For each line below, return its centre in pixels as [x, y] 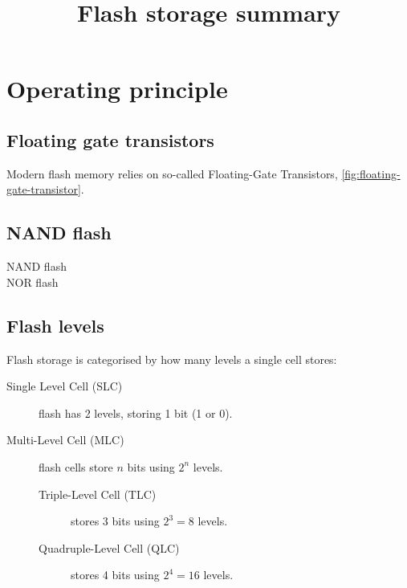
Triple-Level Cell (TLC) [98, 494]
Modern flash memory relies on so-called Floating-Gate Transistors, [172, 173]
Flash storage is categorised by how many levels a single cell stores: [172, 359]
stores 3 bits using [115, 521]
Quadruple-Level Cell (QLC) [109, 547]
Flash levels [55, 325]
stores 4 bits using [115, 575]
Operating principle [117, 89]
